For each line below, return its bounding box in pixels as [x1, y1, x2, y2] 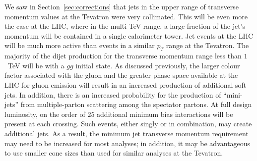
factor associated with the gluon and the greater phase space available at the [4, 70, 238, 80]
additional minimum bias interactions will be [97, 108, 233, 119]
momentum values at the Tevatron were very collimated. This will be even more [4, 11, 248, 21]
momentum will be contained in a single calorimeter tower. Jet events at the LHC [4, 30, 254, 41]
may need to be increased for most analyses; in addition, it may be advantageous [4, 138, 251, 148]
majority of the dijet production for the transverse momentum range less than [4, 51, 242, 61]
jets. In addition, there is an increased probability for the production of [4, 89, 221, 100]
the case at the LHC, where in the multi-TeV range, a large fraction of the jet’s [4, 21, 246, 31]
